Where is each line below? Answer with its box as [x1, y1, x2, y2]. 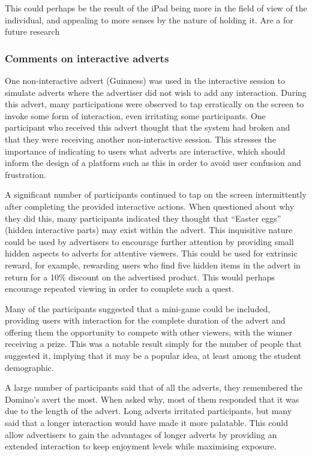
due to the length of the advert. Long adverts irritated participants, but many [5, 404, 292, 417]
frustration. [5, 168, 47, 180]
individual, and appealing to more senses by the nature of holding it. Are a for [5, 13, 293, 26]
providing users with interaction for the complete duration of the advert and [5, 314, 286, 327]
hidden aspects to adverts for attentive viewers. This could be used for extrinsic [5, 247, 298, 259]
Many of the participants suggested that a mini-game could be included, [5, 302, 271, 315]
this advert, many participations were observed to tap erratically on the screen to [5, 98, 304, 110]
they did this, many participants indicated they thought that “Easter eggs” [5, 212, 281, 224]
